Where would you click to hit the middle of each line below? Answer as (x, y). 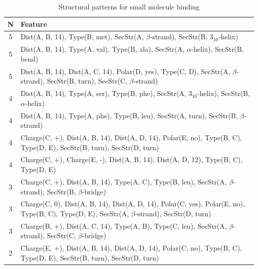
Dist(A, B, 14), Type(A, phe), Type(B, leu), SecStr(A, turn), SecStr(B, (129, 115)
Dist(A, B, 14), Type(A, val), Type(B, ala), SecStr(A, (102, 49)
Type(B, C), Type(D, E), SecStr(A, (75, 213)
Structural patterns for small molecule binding (129, 6)
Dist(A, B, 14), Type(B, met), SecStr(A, (82, 37)
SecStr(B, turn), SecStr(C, (87, 81)
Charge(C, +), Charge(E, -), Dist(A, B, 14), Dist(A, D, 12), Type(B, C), (131, 159)
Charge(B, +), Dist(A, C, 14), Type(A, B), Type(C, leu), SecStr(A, (124, 225)
